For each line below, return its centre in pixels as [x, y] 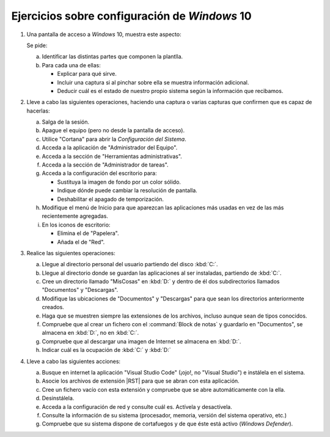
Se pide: [37, 45]
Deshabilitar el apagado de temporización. [111, 199]
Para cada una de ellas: [71, 65]
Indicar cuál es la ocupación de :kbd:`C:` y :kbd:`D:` [106, 350]
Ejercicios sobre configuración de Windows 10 [131, 16]
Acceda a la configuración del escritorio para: [99, 173]
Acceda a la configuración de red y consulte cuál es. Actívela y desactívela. [137, 406]
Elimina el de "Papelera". [88, 233]
